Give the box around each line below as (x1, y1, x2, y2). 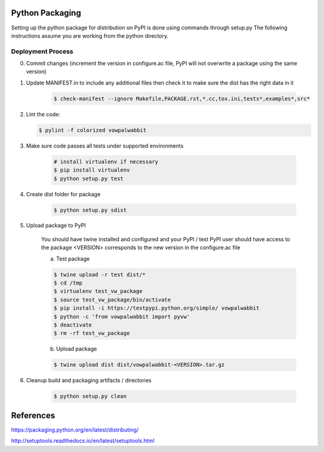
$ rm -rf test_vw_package (53, 330, 130, 337)
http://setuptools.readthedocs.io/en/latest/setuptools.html (11, 437, 155, 444)
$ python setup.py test (53, 175, 124, 182)
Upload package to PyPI (26, 222, 86, 229)
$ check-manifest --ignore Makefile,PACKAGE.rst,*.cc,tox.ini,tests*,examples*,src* (53, 95, 310, 102)
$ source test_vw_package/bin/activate (53, 296, 171, 303)
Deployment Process (11, 47, 74, 55)
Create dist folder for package (26, 190, 101, 197)
